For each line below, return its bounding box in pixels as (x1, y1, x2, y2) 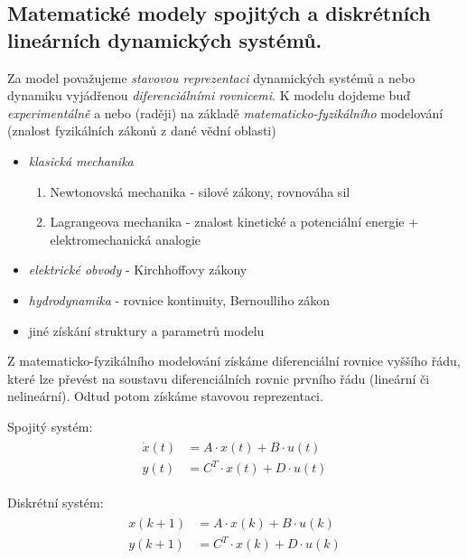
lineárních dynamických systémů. (7, 25, 322, 53)
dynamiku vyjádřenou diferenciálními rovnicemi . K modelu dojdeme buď (7, 86, 410, 105)
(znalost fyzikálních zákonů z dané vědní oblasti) (7, 121, 276, 140)
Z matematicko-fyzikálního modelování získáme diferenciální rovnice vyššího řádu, (7, 351, 461, 370)
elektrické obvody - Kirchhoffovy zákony (28, 260, 248, 279)
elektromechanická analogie (50, 229, 201, 248)
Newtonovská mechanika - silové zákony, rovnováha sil (50, 182, 350, 200)
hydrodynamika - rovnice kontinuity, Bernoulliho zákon (28, 290, 331, 309)
